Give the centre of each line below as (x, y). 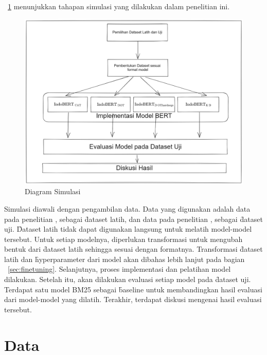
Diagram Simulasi (53, 191)
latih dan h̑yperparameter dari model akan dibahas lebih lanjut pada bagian (124, 259)
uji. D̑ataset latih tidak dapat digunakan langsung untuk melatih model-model (128, 229)
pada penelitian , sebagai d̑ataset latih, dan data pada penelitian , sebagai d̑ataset (133, 219)
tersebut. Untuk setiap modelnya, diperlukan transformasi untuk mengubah (123, 239)
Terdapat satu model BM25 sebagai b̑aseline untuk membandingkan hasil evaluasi (133, 289)
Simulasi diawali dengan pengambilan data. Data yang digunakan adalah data (127, 208)
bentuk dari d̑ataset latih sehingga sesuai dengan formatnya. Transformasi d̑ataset (133, 249)
